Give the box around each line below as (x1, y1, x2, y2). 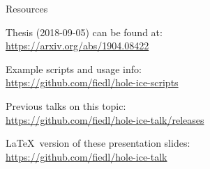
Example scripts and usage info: (6, 61, 142, 76)
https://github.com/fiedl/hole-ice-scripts (6, 75, 179, 90)
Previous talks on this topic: (6, 98, 126, 113)
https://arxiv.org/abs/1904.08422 (6, 38, 149, 53)
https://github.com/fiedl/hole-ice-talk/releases (6, 112, 204, 127)
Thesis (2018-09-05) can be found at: (6, 24, 163, 39)
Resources (6, 1, 48, 15)
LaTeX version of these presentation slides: (6, 136, 190, 150)
